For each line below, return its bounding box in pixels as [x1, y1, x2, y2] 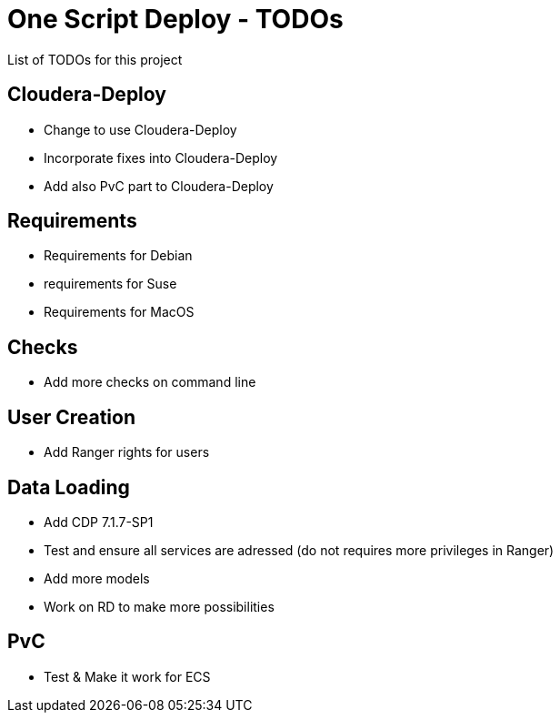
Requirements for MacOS [44, 304, 195, 320]
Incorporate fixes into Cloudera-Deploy [44, 149, 278, 166]
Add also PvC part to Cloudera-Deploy [44, 177, 274, 194]
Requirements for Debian [44, 248, 193, 264]
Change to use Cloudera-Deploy [44, 121, 237, 137]
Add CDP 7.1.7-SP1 [44, 513, 154, 530]
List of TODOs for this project [7, 51, 183, 67]
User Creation [7, 405, 135, 429]
